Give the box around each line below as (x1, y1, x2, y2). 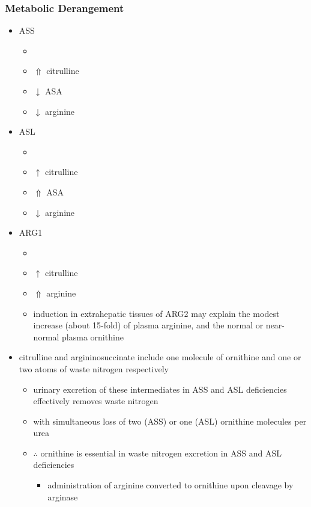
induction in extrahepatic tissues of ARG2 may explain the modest (33, 307, 280, 319)
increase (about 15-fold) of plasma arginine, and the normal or (33, 319, 264, 331)
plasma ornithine (62, 330, 124, 343)
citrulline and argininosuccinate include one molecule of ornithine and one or (19, 351, 301, 363)
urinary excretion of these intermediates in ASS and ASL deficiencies (33, 383, 287, 395)
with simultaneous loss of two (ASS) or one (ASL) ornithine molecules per (33, 414, 307, 427)
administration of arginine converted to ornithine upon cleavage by (47, 479, 294, 491)
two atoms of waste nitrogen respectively (19, 362, 169, 375)
